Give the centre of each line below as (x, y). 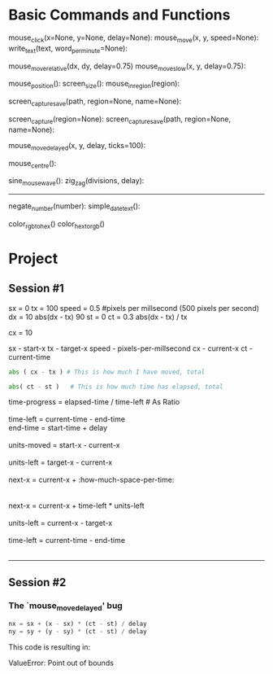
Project (33, 258)
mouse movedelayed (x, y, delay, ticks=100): (77, 146)
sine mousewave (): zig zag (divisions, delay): (76, 182)
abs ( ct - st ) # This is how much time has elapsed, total (116, 387)
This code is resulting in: (50, 647)
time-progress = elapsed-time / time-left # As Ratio (94, 402)
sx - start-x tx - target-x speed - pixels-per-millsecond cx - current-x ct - (131, 348)
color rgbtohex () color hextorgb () (57, 224)
